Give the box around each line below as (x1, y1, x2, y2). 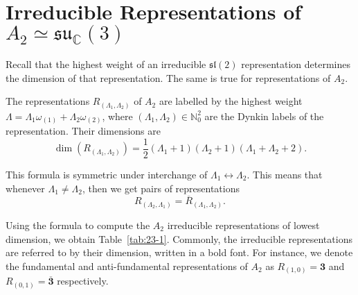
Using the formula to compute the (6, 217, 150, 232)
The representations (6, 94, 90, 108)
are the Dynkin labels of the (204, 108, 324, 123)
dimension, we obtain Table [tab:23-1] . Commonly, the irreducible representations (6, 231, 352, 246)
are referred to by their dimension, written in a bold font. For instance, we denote (6, 245, 353, 260)
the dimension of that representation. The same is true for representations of (6, 70, 331, 85)
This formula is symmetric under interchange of (6, 167, 208, 181)
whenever (6, 180, 45, 195)
